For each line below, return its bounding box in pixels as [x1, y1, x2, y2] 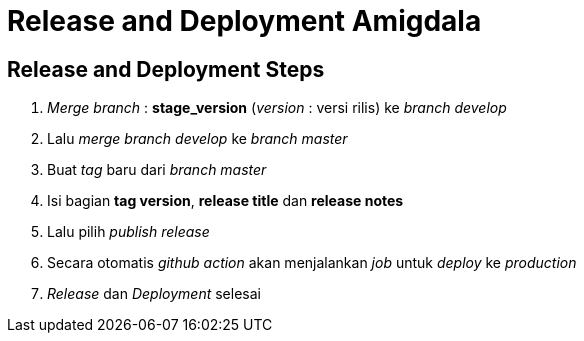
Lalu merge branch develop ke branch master [47, 130, 348, 148]
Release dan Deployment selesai [47, 285, 261, 303]
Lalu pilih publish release [47, 223, 210, 241]
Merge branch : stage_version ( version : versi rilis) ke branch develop [47, 99, 507, 117]
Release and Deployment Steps [7, 56, 325, 82]
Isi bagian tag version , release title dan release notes [47, 192, 404, 210]
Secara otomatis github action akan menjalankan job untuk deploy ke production [47, 254, 577, 272]
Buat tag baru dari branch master [47, 161, 267, 179]
